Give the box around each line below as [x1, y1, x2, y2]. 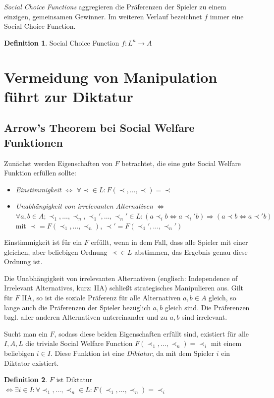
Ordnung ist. [4, 256, 43, 267]
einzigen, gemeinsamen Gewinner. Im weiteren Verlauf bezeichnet [4, 11, 202, 21]
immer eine [210, 11, 244, 21]
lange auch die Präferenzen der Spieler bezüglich [4, 302, 151, 312]
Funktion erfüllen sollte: [4, 168, 76, 178]
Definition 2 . [4, 374, 48, 385]
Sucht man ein [4, 328, 48, 339]
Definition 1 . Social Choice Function [4, 37, 119, 48]
